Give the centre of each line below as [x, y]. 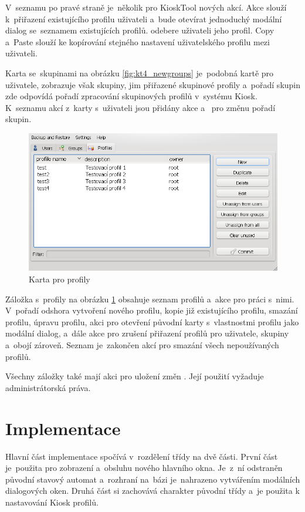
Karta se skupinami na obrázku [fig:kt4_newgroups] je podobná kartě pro [140, 73]
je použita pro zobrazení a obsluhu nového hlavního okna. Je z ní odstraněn [144, 468]
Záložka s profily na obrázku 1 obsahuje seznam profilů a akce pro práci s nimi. [150, 299]
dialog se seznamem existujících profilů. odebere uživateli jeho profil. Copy [140, 30]
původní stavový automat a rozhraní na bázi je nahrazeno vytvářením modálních [153, 479]
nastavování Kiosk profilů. [52, 502]
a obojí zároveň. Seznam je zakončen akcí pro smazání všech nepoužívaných [142, 345]
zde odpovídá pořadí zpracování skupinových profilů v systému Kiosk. [131, 96]
